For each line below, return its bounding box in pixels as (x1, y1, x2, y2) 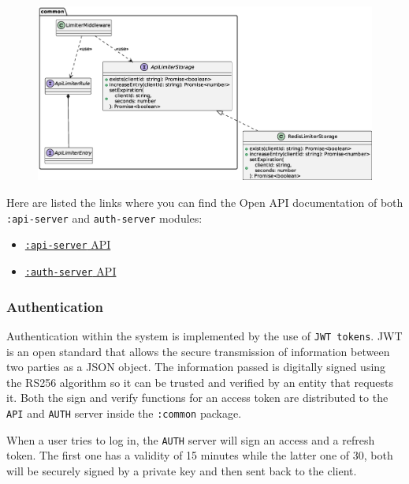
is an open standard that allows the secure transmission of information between (6, 343, 390, 359)
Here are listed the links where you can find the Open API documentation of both (6, 194, 403, 211)
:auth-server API (24, 262, 117, 279)
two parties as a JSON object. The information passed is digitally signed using (6, 358, 386, 375)
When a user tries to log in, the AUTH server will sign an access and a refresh (6, 431, 375, 448)
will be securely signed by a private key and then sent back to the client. (6, 462, 357, 478)
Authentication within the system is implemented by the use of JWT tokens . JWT (6, 327, 403, 343)
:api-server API (24, 236, 111, 253)
